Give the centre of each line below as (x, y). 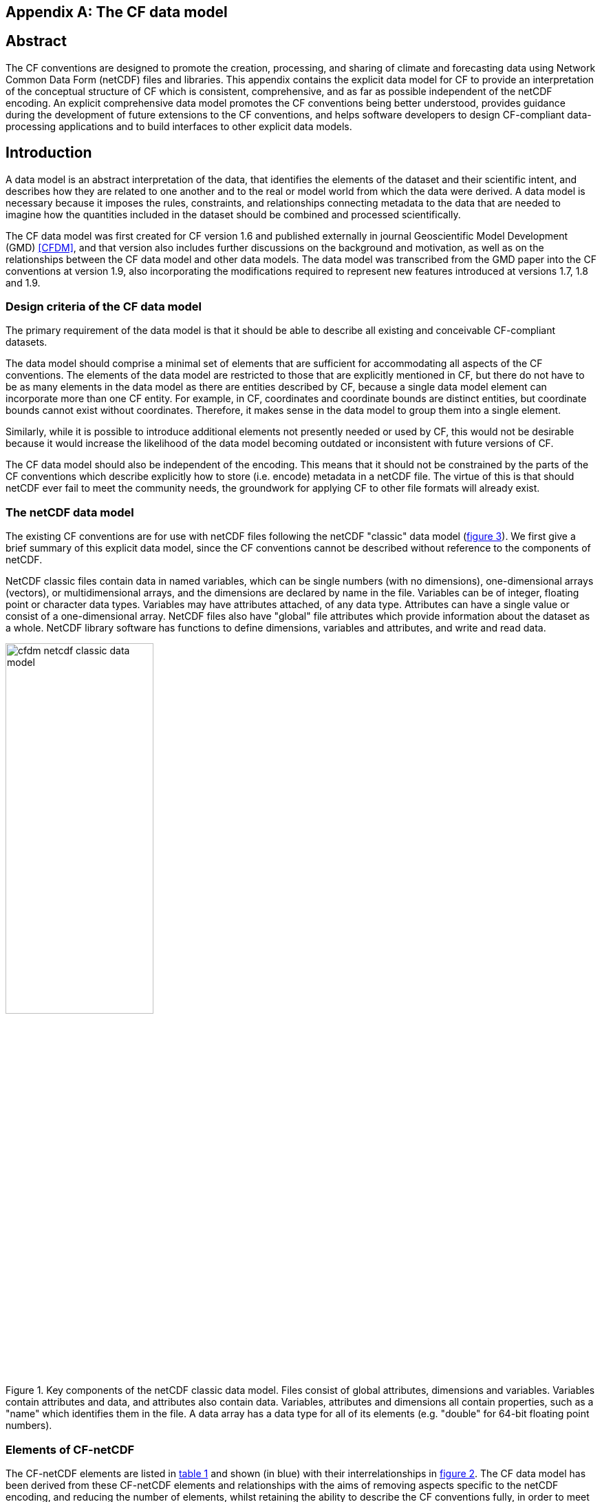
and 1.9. (23, 282)
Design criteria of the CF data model (104, 307)
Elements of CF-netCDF (70, 1449)
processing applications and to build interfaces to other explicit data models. (179, 126)
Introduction (49, 153)
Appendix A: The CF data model (117, 12)
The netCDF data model (70, 512)
